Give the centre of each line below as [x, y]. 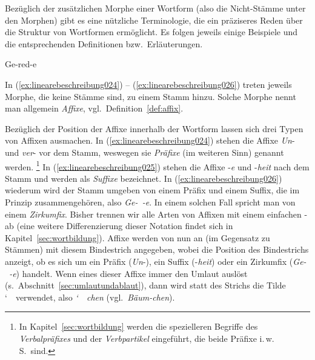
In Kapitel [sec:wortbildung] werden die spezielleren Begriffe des [138, 326]
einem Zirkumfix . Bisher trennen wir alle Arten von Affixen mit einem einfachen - [156, 214]
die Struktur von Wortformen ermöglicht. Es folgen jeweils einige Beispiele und [151, 32]
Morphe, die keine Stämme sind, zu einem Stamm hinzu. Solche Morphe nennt [151, 96]
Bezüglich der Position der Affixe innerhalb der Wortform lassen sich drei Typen [154, 128]
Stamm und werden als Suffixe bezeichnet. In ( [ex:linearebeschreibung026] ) [144, 178]
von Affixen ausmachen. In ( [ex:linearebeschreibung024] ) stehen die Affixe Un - [150, 140]
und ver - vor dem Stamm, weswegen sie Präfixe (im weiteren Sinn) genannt [144, 152]
